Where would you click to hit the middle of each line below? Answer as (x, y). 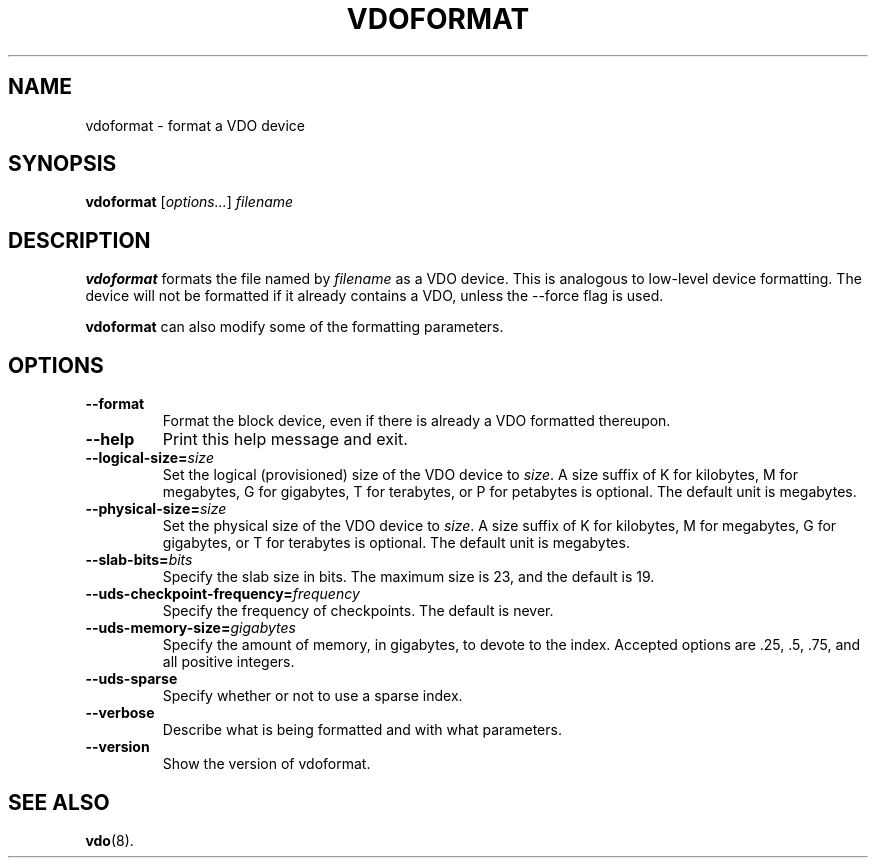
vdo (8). (109, 840)
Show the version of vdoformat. (266, 764)
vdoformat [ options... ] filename (189, 202)
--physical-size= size (156, 509)
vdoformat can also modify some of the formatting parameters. (294, 327)
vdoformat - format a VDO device (195, 125)
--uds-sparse (131, 679)
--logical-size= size (149, 458)
